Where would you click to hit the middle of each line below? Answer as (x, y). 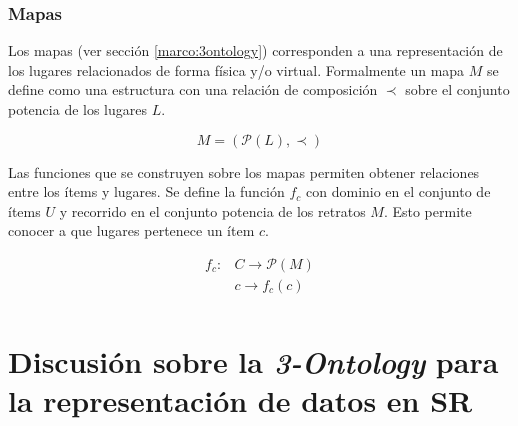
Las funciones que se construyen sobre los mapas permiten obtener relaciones (244, 171)
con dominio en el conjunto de (398, 191)
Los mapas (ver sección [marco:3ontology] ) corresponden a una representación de (255, 50)
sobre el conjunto (457, 89)
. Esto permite (427, 210)
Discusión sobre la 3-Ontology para (253, 362)
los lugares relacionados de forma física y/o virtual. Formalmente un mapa (236, 69)
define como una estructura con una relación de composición (193, 89)
